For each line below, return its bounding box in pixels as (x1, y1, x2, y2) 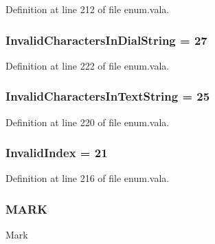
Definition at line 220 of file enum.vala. (5, 114, 170, 129)
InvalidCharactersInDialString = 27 (5, 31, 207, 48)
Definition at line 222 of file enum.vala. (5, 58, 170, 72)
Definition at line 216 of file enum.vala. (5, 171, 170, 185)
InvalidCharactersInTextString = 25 (5, 88, 210, 105)
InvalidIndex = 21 (5, 144, 108, 161)
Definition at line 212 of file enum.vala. (5, 2, 170, 16)
